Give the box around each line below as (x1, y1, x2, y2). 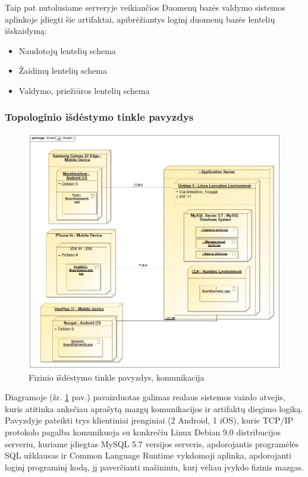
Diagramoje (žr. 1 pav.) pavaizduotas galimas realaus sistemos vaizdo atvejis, (5, 391, 285, 403)
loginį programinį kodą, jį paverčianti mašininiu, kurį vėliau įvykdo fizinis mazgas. (5, 460, 304, 473)
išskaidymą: (5, 24, 47, 37)
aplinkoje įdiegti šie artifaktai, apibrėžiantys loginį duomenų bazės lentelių (5, 12, 275, 25)
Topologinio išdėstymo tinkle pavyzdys (5, 109, 194, 124)
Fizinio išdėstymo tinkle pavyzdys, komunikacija (29, 371, 205, 383)
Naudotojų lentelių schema (18, 44, 116, 57)
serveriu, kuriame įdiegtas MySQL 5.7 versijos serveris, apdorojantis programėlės (5, 437, 299, 450)
